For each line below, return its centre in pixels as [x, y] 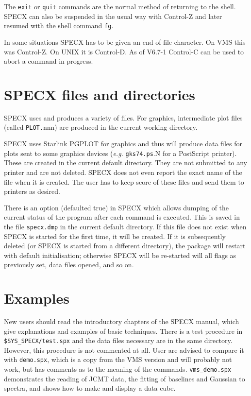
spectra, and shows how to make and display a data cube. [90, 388]
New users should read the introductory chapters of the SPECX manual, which [122, 321]
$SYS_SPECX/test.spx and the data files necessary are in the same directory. [118, 340]
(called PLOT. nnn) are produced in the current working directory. [101, 127]
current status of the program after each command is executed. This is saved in [122, 217]
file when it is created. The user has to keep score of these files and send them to [124, 181]
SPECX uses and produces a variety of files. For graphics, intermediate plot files [123, 117]
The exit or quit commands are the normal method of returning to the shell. [120, 6]
